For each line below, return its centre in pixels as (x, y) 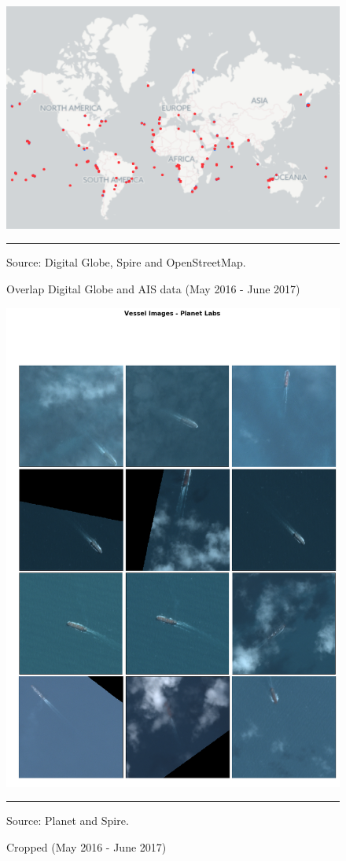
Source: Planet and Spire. (68, 821)
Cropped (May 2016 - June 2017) (86, 846)
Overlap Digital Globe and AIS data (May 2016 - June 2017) (153, 288)
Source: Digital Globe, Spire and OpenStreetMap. (126, 262)
